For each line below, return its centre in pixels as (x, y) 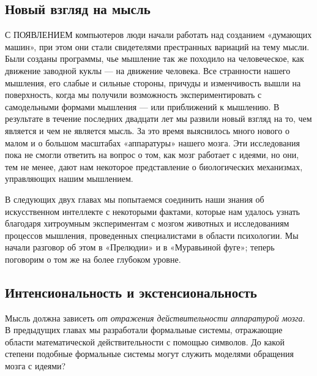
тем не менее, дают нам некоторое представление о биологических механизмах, (154, 166)
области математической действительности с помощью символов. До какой (145, 341)
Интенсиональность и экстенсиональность (131, 292)
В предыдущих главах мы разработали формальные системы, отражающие (144, 330)
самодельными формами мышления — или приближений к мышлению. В (142, 106)
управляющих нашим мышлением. (69, 179)
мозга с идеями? (35, 366)
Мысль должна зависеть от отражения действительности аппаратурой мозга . (155, 318)
